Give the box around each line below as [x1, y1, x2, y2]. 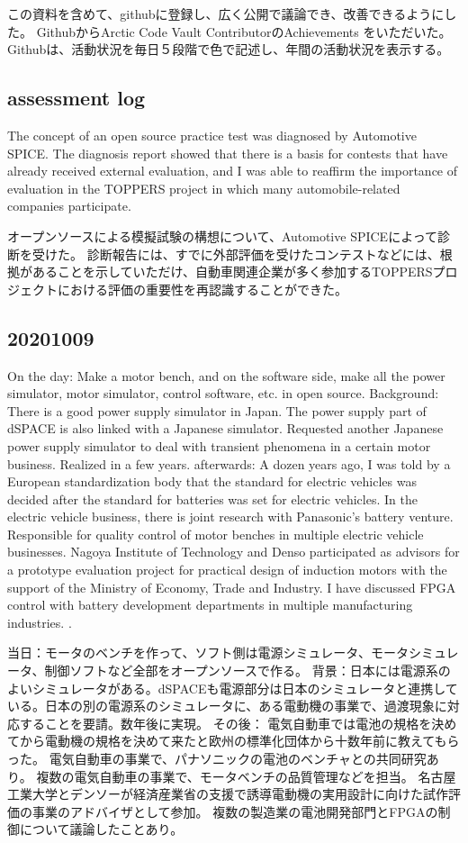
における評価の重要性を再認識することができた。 [57, 279, 347, 298]
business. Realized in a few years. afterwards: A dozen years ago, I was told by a [7, 454, 451, 473]
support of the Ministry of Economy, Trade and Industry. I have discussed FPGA [7, 577, 456, 596]
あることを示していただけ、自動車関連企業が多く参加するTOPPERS [31, 262, 433, 281]
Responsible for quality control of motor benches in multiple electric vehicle [7, 524, 424, 543]
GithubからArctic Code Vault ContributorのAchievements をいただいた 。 [36, 22, 452, 41]
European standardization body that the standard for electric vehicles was [7, 472, 417, 491]
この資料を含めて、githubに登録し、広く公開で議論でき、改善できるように [7, 5, 445, 23]
